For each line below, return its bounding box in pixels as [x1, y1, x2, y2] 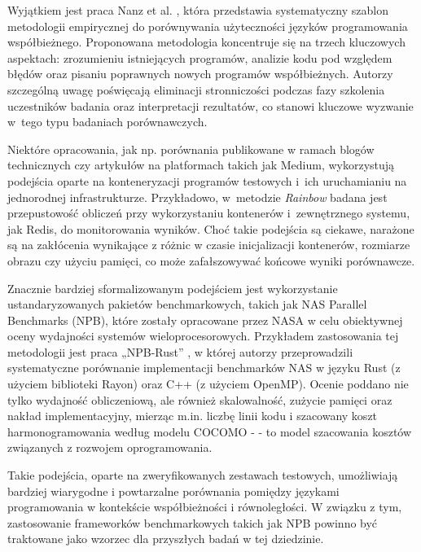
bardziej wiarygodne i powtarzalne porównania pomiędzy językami [7, 482, 340, 499]
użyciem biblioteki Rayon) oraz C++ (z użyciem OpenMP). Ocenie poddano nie [7, 375, 409, 392]
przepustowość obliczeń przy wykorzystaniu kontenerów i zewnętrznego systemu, [7, 204, 410, 221]
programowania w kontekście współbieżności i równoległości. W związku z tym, [7, 498, 402, 515]
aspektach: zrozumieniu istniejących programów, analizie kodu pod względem [7, 49, 392, 66]
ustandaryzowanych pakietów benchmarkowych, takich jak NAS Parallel [7, 296, 367, 313]
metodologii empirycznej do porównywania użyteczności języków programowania [7, 17, 408, 34]
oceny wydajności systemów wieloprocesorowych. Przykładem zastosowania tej [7, 327, 399, 344]
